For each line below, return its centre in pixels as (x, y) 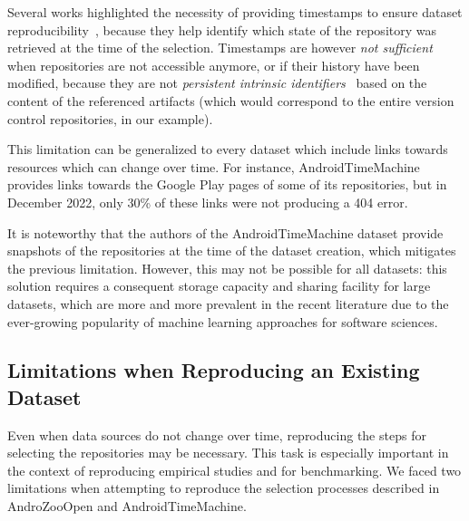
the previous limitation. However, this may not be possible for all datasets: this (227, 268)
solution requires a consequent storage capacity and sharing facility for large (219, 286)
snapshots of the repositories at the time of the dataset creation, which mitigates (232, 251)
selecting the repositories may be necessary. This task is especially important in (228, 453)
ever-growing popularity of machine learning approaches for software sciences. (223, 321)
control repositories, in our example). (110, 118)
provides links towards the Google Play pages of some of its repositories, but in (227, 184)
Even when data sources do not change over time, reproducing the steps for (217, 434)
